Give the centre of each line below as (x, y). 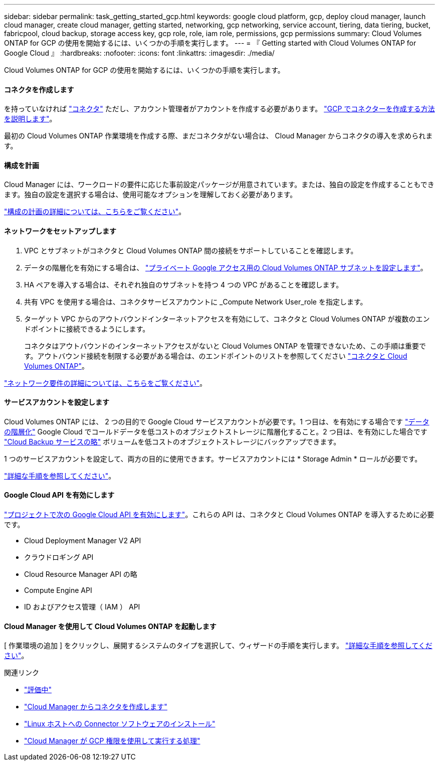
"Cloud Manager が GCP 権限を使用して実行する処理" (112, 741)
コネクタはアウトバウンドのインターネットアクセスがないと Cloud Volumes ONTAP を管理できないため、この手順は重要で (225, 346)
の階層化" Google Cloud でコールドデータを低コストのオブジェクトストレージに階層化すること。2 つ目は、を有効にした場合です (216, 431)
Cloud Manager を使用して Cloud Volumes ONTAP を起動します (110, 626)
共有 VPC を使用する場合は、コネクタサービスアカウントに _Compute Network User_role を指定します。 (196, 301)
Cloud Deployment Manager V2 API (83, 541)
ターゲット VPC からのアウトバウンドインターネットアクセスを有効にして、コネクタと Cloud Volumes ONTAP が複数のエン (227, 319)
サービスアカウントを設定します (57, 402)
